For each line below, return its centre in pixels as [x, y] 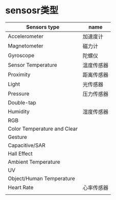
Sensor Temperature [32, 65]
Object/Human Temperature [41, 178]
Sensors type [43, 27]
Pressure [19, 93]
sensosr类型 [32, 10]
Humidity [19, 111]
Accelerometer [26, 36]
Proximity [19, 74]
